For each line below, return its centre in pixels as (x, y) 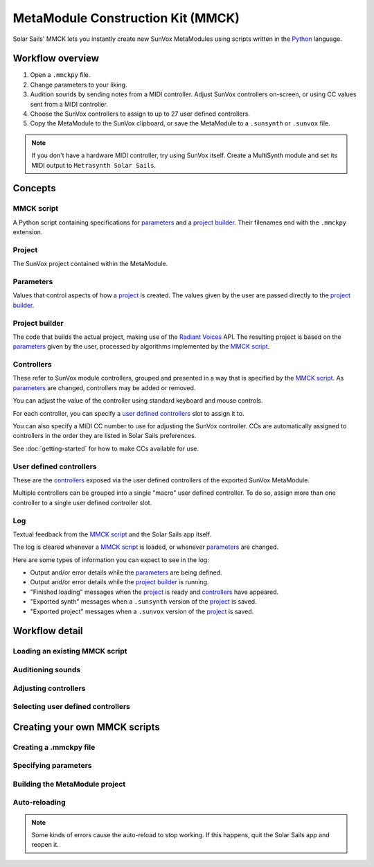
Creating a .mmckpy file (54, 747)
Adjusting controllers (49, 688)
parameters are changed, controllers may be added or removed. (104, 387)
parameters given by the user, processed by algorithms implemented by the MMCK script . (141, 347)
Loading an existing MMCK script (70, 651)
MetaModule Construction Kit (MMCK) (126, 18)
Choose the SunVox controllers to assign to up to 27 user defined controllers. (140, 114)
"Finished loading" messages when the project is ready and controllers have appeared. (154, 592)
